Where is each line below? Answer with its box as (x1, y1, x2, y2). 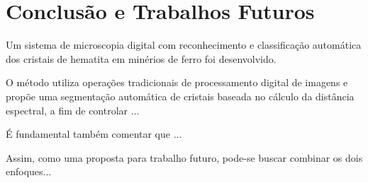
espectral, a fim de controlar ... (6, 102, 140, 117)
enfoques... (6, 164, 52, 179)
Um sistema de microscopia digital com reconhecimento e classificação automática (6, 37, 362, 52)
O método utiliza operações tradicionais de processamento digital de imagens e (6, 75, 348, 90)
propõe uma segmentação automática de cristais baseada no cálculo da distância (6, 88, 355, 103)
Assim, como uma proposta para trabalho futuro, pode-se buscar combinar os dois (6, 150, 363, 165)
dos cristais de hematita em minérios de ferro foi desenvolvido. (6, 51, 277, 66)
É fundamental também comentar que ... (6, 126, 182, 141)
